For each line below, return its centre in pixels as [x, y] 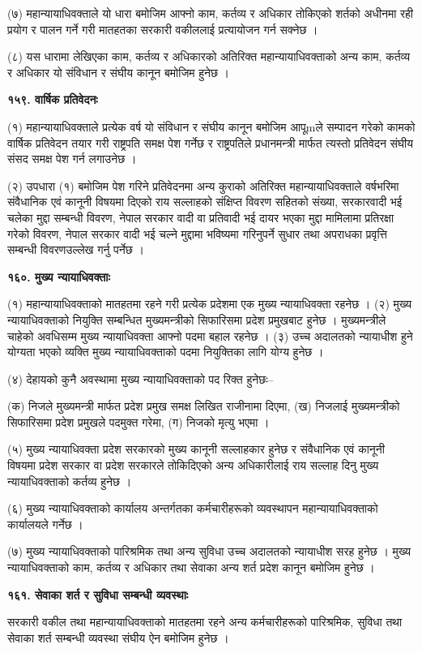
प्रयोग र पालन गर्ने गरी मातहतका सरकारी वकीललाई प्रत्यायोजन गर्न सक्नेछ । [163, 29]
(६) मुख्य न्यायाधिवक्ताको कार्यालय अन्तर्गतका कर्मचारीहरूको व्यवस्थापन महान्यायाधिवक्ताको [193, 508]
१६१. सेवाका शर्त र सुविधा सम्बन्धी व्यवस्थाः [98, 594]
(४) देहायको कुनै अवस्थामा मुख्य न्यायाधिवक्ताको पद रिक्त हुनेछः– [141, 378]
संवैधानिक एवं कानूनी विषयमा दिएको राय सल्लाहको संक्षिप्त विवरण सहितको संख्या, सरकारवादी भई [205, 202]
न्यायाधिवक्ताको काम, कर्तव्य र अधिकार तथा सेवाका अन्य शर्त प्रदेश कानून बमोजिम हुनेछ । [191, 567]
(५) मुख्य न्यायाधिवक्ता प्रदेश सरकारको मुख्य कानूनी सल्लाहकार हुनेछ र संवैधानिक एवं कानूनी [196, 449]
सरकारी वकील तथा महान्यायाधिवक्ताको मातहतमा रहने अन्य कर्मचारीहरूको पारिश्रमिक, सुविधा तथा [205, 622]
